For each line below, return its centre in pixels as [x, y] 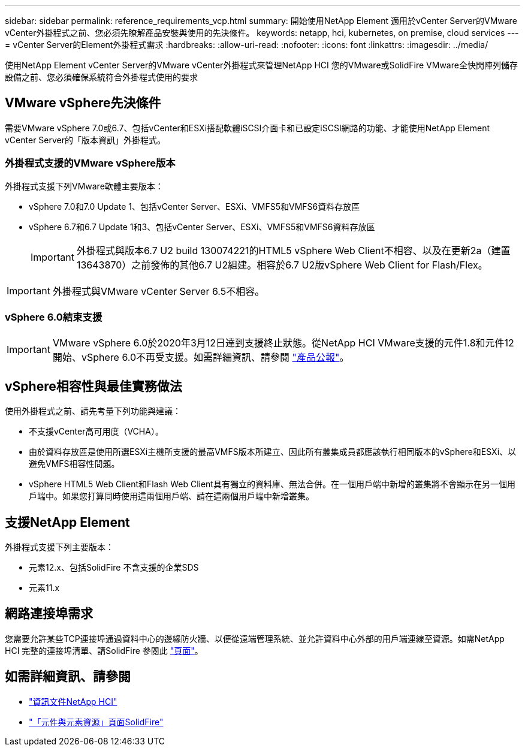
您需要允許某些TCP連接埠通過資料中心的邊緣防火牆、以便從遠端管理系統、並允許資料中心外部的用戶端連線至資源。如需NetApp [255, 638]
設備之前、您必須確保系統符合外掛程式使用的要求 [101, 77]
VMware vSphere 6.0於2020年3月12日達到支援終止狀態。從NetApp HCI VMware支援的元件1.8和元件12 [283, 343]
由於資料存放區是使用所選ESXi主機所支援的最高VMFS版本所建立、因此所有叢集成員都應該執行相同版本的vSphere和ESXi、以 [273, 452]
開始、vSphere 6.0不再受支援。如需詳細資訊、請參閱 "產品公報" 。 [201, 358]
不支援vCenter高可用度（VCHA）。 [96, 432]
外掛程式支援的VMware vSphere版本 [90, 163]
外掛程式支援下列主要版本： [59, 547]
